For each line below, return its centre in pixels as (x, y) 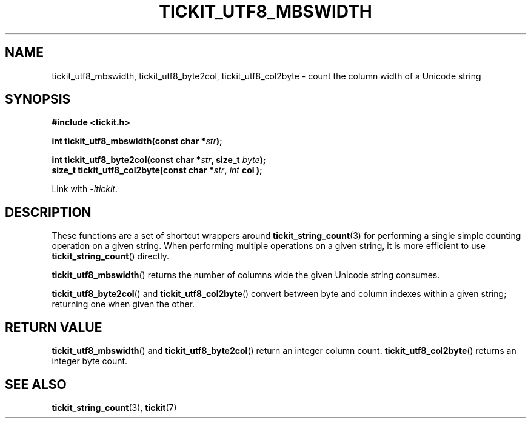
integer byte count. (90, 361)
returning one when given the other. (123, 304)
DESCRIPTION (48, 212)
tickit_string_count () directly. (111, 256)
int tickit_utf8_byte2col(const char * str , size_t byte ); (159, 160)
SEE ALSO (36, 384)
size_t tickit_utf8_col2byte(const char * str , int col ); (157, 170)
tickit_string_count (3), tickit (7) (114, 407)
